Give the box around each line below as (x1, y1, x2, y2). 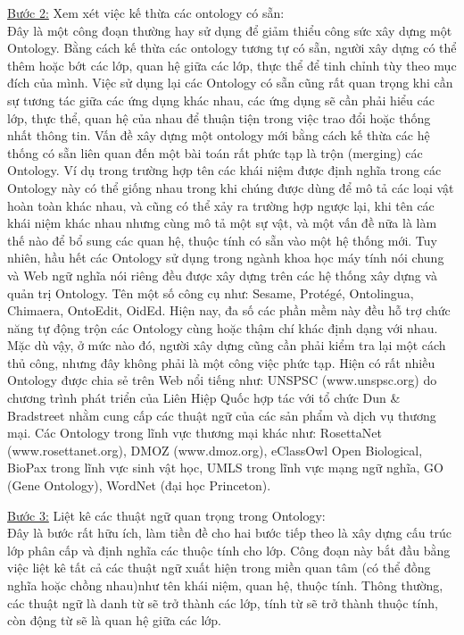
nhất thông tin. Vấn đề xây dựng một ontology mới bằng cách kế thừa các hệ (7, 126, 430, 145)
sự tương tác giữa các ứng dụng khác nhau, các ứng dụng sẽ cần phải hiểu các (7, 90, 435, 109)
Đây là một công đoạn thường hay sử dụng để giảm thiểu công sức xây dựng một (7, 21, 452, 39)
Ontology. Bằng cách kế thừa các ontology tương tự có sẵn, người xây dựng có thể (7, 38, 457, 57)
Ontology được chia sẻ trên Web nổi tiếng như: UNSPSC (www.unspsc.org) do (7, 371, 437, 389)
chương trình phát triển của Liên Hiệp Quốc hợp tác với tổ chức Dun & (7, 389, 401, 407)
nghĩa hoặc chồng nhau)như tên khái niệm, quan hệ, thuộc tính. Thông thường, (7, 576, 443, 594)
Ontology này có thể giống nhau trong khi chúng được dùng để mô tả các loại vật (7, 178, 454, 196)
